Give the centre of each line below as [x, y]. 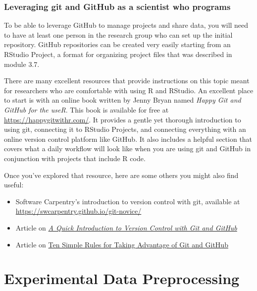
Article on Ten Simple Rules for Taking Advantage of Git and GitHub [122, 244]
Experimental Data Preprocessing [122, 278]
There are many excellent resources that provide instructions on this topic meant [127, 81]
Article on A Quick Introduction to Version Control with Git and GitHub [126, 227]
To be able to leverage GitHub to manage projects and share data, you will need [126, 25]
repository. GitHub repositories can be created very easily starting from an [117, 44]
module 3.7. [22, 64]
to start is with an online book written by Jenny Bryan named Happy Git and [123, 100]
